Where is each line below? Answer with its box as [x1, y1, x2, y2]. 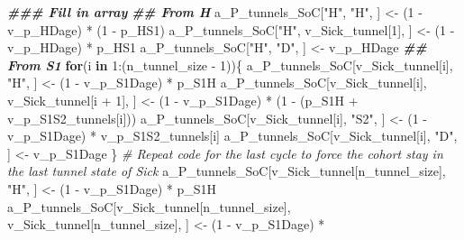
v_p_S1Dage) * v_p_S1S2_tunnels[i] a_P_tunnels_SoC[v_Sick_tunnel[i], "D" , [7, 126, 458, 145]
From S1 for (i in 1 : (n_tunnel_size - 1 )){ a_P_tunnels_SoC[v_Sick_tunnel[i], [7, 55, 453, 74]
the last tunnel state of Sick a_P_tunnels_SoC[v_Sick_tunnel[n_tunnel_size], [7, 162, 446, 180]
